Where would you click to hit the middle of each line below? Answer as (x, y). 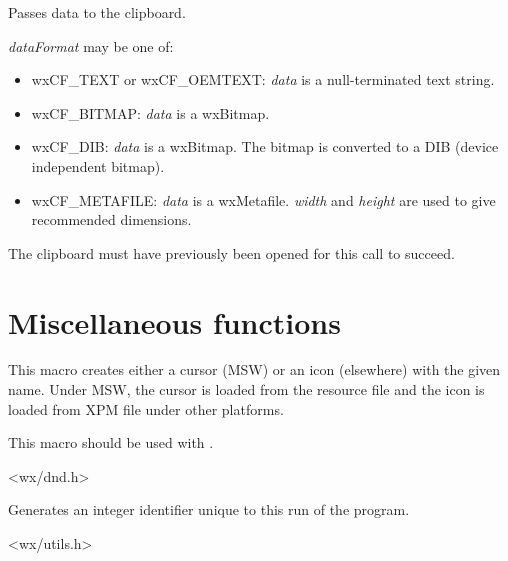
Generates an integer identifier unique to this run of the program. (209, 509)
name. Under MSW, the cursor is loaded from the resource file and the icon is (246, 389)
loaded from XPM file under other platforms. (146, 408)
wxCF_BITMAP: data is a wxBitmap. (150, 112)
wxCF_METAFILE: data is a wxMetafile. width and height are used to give (263, 199)
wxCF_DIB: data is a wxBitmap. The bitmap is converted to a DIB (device (265, 146)
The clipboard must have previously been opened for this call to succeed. (231, 252)
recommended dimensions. (111, 219)
